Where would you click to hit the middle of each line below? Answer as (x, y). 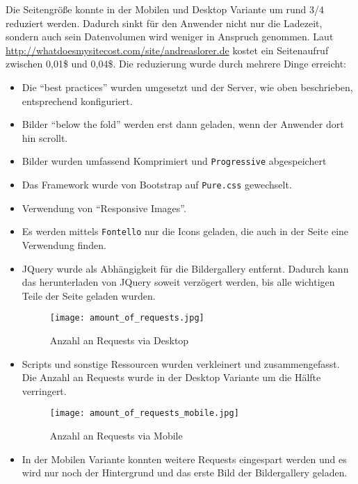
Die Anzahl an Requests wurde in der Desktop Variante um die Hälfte (171, 377)
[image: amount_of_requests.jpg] (127, 318)
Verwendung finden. (64, 244)
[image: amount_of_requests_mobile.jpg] (144, 413)
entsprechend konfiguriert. (77, 100)
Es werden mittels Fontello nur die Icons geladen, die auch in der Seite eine (185, 231)
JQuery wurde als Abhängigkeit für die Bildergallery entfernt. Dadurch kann (185, 268)
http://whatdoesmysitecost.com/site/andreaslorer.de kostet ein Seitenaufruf (167, 50)
